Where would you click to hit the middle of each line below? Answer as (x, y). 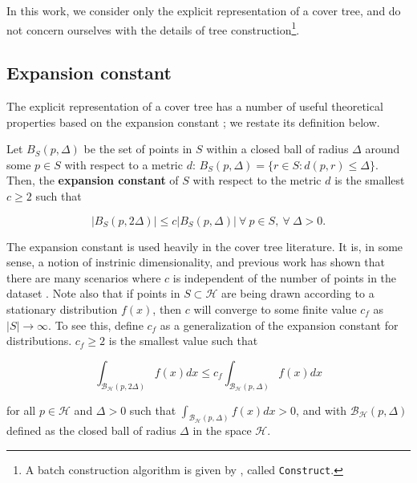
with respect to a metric (123, 164)
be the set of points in (138, 149)
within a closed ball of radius (277, 149)
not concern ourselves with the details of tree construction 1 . (153, 28)
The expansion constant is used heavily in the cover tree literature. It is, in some (205, 246)
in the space (222, 430)
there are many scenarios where (84, 277)
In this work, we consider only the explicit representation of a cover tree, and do (204, 10)
